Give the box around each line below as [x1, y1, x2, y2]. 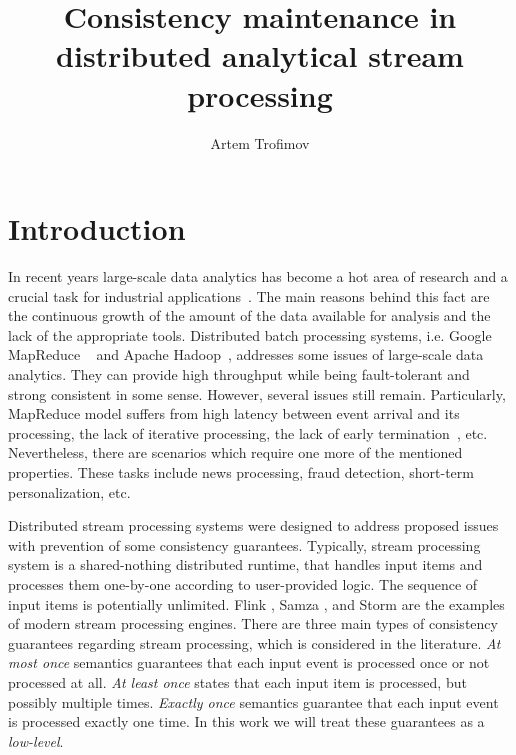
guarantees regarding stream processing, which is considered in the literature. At [8, 632, 501, 653]
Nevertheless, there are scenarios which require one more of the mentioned [8, 442, 463, 463]
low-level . [8, 730, 64, 751]
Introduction [8, 208, 186, 249]
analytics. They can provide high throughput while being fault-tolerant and [8, 364, 470, 384]
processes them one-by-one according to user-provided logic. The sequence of [8, 573, 478, 594]
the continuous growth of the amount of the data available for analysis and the [8, 305, 491, 326]
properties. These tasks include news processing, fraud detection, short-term [8, 461, 474, 482]
